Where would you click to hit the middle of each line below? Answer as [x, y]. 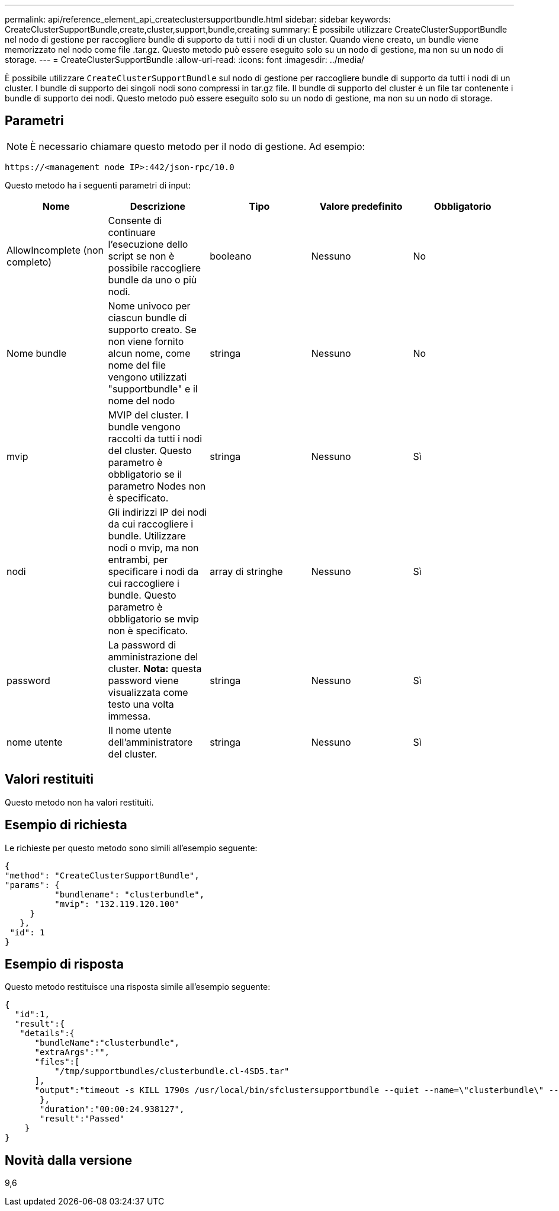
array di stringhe [246, 571]
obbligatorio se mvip [153, 619]
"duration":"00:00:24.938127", [112, 1109]
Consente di [135, 220]
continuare [132, 232]
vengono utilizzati [147, 377]
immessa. [129, 716]
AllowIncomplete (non [55, 250]
